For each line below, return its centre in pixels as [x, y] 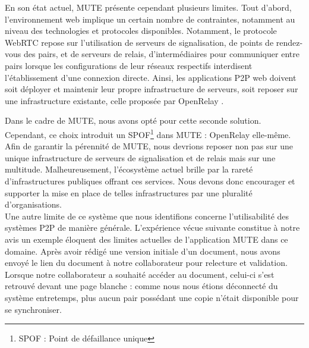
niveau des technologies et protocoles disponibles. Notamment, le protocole [141, 31]
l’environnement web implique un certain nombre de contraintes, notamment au [150, 19]
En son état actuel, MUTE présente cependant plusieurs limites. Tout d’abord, [148, 7]
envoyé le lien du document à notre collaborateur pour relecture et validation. [146, 263]
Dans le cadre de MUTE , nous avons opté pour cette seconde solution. [133, 120]
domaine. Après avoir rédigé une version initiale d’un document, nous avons [143, 251]
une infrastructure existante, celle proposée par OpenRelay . [114, 100]
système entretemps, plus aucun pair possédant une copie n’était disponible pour [152, 297]
